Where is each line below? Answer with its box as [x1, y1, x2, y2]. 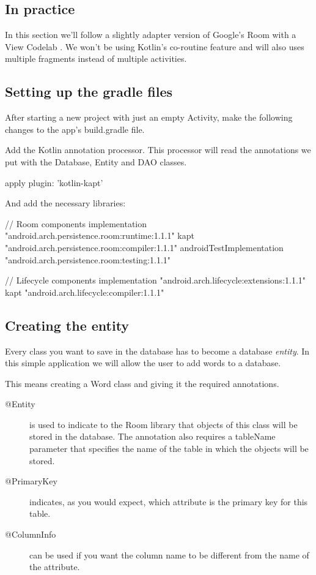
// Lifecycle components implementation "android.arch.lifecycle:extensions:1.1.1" [5, 274, 306, 287]
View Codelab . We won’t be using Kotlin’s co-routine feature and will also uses [5, 40, 304, 53]
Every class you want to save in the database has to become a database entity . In [5, 344, 310, 357]
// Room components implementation [5, 217, 147, 230]
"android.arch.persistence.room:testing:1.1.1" [5, 253, 171, 266]
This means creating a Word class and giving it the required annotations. [5, 377, 279, 389]
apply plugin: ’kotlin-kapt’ [5, 176, 103, 189]
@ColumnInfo [5, 528, 56, 541]
